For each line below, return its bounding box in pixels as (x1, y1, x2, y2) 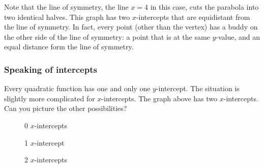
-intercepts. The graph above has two (101, 93, 218, 103)
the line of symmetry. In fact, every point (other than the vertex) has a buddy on (4, 21, 258, 32)
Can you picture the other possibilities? (4, 103, 127, 114)
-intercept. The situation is (156, 83, 240, 94)
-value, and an (216, 31, 260, 42)
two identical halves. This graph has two (4, 11, 130, 22)
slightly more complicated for (4, 93, 95, 103)
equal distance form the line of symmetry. (4, 41, 134, 52)
